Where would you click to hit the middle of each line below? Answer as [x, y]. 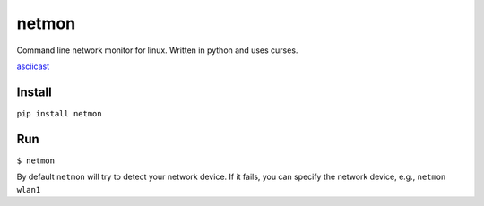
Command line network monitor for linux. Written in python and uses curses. [157, 50]
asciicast [33, 66]
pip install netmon [59, 113]
